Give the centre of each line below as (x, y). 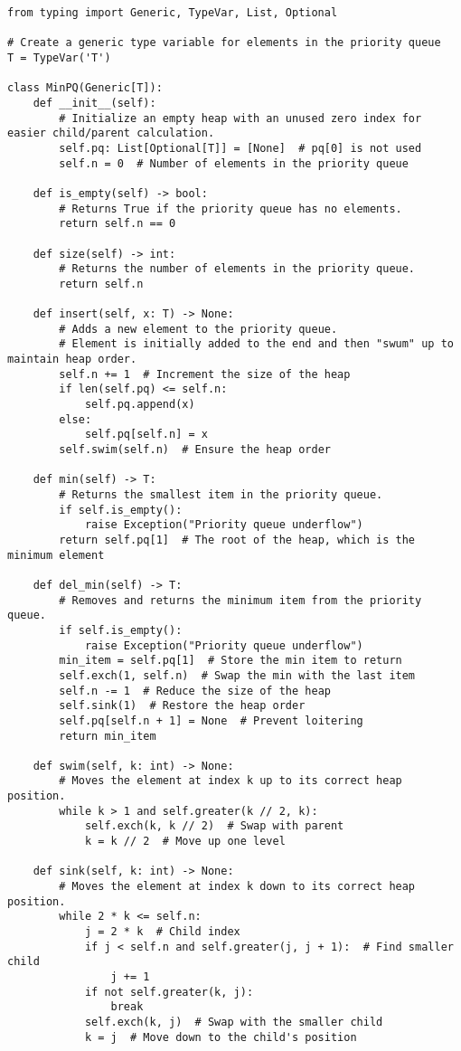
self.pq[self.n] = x (146, 435)
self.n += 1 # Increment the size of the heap (205, 374)
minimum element (56, 555)
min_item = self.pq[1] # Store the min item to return (230, 661)
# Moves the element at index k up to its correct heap (230, 781)
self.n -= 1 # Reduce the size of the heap (195, 691)
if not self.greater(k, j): (169, 992)
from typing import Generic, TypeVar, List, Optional (173, 13)
